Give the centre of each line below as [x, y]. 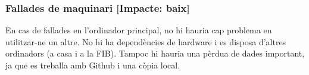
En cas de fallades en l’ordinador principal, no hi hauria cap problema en [139, 30]
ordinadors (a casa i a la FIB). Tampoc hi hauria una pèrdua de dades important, [155, 53]
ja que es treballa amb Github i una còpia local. [93, 65]
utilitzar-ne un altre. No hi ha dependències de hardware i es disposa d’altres [146, 41]
